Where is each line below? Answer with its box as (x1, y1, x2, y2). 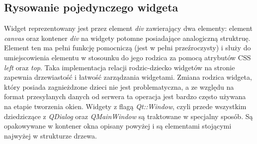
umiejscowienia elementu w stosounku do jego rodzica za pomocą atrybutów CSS (4, 52, 251, 62)
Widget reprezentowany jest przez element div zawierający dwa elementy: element (4, 23, 253, 33)
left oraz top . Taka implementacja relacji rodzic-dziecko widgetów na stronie (4, 62, 235, 72)
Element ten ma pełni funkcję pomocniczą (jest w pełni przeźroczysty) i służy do (4, 42, 251, 53)
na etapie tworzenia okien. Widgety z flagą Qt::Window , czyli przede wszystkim (4, 101, 247, 111)
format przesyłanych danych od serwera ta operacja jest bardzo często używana (4, 91, 246, 102)
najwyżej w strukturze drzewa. (4, 130, 97, 141)
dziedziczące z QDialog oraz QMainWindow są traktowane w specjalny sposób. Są (4, 111, 253, 121)
